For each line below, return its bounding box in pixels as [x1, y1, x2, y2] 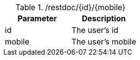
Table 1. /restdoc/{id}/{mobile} [16, 2, 125, 12]
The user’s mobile [71, 37, 136, 46]
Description [82, 14, 126, 23]
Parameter [17, 14, 57, 23]
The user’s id [71, 25, 119, 35]
